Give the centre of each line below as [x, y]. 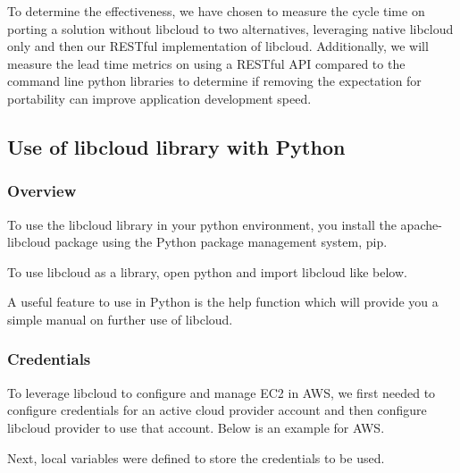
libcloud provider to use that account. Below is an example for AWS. [196, 427]
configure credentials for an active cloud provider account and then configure [217, 410]
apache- [421, 224]
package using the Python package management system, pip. [221, 242]
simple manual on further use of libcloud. [120, 319]
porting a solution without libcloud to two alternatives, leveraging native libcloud [230, 28]
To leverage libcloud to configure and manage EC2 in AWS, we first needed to [222, 392]
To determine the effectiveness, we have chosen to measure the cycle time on [216, 11]
